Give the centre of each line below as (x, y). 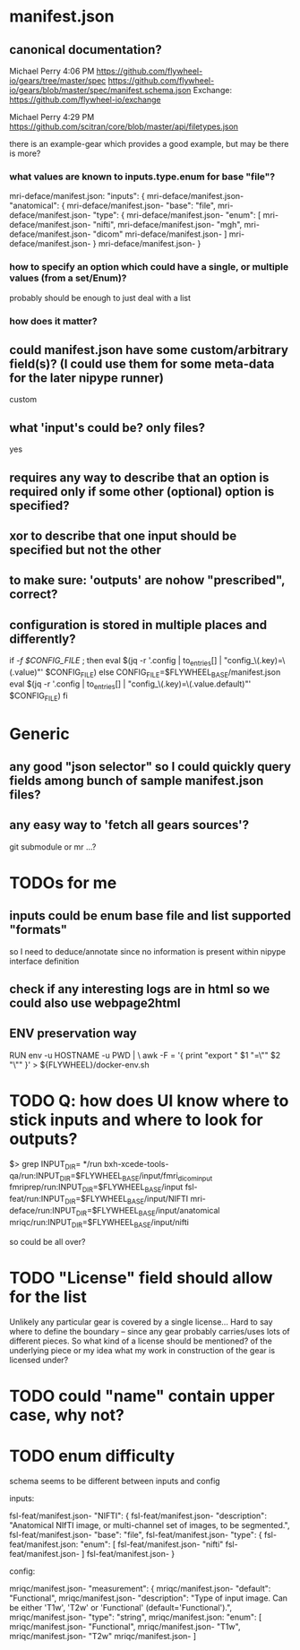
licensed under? (39, 1360)
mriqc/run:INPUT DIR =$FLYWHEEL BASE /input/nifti (99, 1223)
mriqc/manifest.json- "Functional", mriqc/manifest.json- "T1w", (125, 1626)
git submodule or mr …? (53, 847)
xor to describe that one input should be (123, 536)
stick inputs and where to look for (136, 1120)
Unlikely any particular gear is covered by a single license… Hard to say (141, 1322)
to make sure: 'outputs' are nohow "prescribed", (147, 580)
